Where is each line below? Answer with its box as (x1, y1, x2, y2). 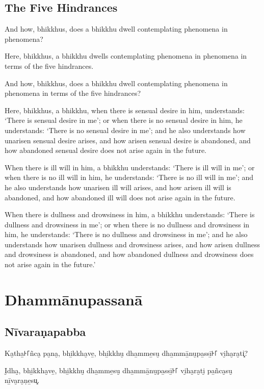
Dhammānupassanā (5, 289, 143, 309)
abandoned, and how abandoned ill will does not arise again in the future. (5, 192, 235, 202)
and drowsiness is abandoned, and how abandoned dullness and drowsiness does (5, 249, 254, 260)
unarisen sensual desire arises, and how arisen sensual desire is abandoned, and (5, 135, 251, 145)
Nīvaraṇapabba (5, 324, 86, 340)
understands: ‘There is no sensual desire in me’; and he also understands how (5, 124, 246, 135)
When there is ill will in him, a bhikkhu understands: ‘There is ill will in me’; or (5, 162, 255, 172)
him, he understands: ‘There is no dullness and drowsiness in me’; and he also (5, 229, 248, 240)
